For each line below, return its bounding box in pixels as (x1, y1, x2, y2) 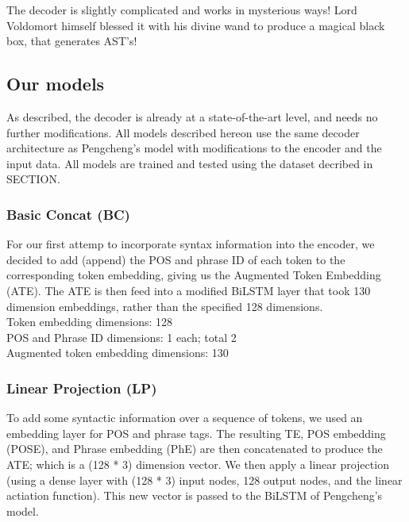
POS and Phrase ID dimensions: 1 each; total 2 (6, 328, 237, 345)
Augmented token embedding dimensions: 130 (6, 344, 229, 361)
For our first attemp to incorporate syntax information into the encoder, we (6, 236, 375, 252)
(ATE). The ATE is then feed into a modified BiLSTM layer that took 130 (6, 282, 371, 298)
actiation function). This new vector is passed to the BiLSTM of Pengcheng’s (6, 487, 383, 504)
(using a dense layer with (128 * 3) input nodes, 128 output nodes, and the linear (6, 471, 403, 488)
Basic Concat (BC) (6, 204, 130, 224)
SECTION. (6, 171, 60, 187)
